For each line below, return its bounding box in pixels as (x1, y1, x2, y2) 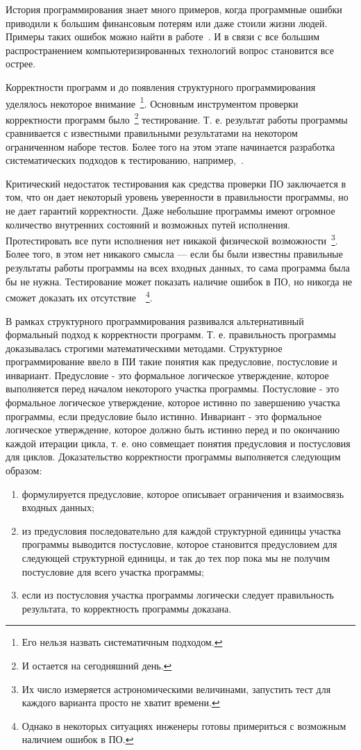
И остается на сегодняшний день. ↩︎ (22, 658, 172, 672)
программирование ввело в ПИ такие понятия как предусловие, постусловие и (6, 354, 337, 369)
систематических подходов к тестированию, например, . (6, 153, 244, 167)
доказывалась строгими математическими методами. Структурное (6, 340, 283, 355)
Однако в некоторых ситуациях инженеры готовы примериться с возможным (22, 718, 346, 733)
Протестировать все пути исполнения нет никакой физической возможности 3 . (6, 231, 338, 247)
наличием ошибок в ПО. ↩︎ (22, 732, 134, 747)
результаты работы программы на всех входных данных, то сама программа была (6, 260, 350, 275)
